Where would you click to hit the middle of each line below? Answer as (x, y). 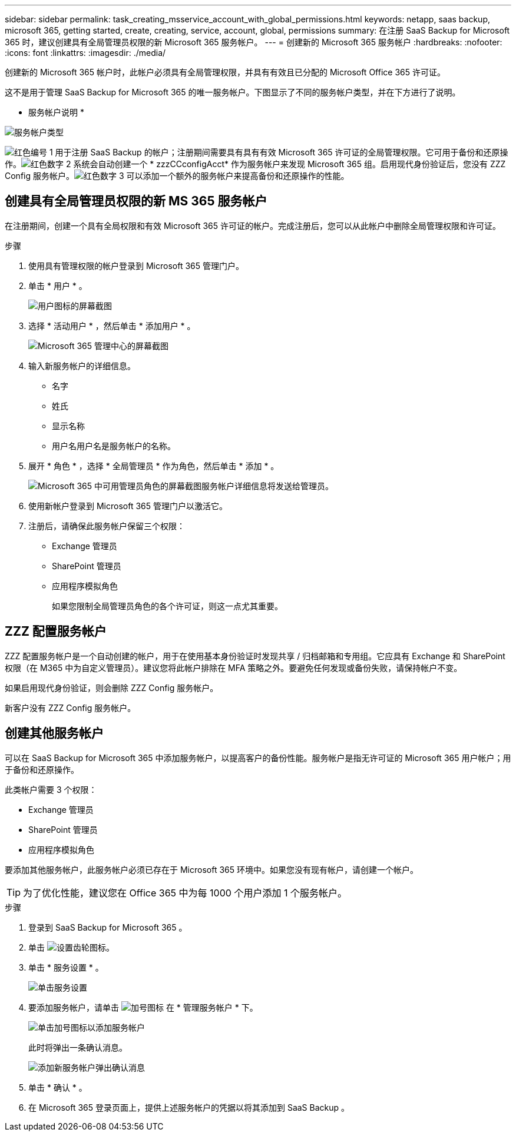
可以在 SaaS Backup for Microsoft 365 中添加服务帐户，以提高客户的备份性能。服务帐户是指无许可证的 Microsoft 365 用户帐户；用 (258, 758)
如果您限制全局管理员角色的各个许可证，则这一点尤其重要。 (167, 606)
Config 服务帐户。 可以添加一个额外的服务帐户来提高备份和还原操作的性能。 (177, 176)
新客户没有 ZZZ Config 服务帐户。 (70, 707)
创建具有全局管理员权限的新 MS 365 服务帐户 (136, 201)
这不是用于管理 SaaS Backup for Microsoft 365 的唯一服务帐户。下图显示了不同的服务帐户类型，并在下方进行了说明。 (233, 92)
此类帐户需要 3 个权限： (51, 789)
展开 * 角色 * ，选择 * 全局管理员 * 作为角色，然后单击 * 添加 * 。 (154, 466)
